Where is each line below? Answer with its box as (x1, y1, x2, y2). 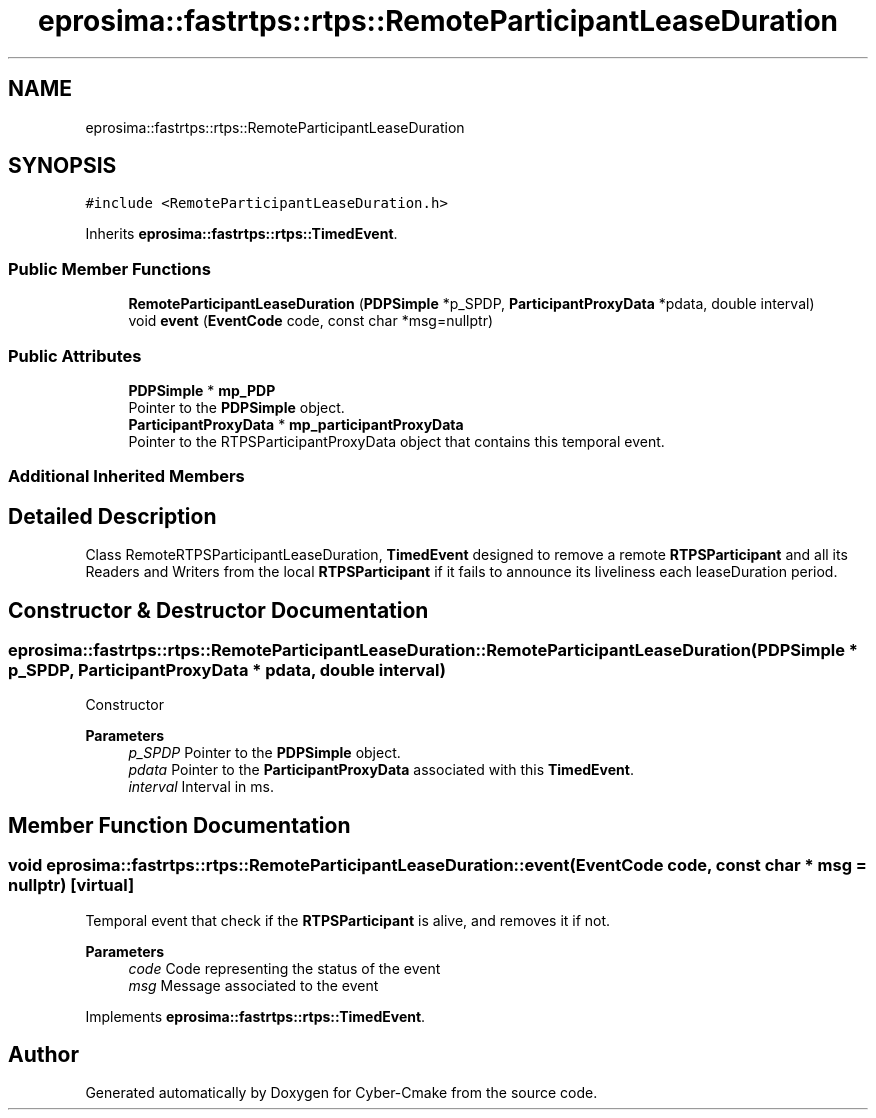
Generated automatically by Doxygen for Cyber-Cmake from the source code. (85, 1084, 598, 1102)
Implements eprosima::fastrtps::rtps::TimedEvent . (85, 1007, 426, 1025)
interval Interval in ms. (128, 778, 275, 796)
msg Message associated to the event (128, 976, 379, 994)
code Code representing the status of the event (128, 959, 441, 977)
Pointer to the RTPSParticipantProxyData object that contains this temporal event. (128, 432, 665, 450)
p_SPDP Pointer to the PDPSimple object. (128, 744, 401, 762)
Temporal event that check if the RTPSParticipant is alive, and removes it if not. (85, 911, 611, 929)
